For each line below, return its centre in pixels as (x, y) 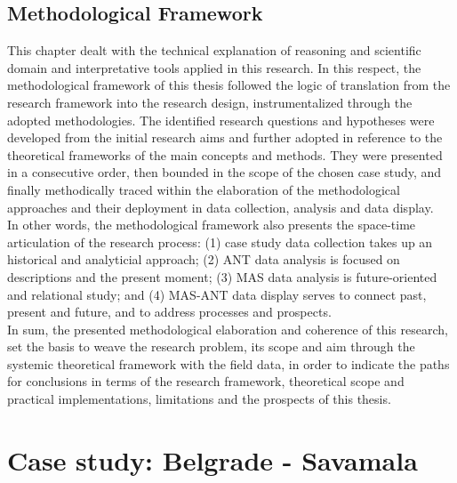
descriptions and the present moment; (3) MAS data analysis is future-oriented (222, 276)
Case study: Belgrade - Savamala (212, 459)
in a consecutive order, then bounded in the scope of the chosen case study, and (224, 172)
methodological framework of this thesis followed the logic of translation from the (229, 85)
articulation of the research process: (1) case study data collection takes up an (220, 241)
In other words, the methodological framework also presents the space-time (212, 225)
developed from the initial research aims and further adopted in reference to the (225, 137)
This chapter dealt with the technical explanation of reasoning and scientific (214, 50)
